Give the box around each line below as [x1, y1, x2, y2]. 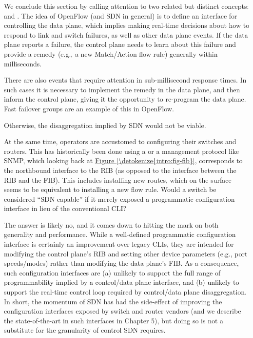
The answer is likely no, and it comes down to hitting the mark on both [4, 219, 219, 230]
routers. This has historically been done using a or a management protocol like [4, 146, 239, 156]
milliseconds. [4, 58, 42, 68]
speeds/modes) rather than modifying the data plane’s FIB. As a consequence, [4, 258, 239, 268]
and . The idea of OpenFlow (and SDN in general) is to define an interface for [4, 10, 237, 21]
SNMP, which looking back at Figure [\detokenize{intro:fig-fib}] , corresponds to [4, 155, 243, 166]
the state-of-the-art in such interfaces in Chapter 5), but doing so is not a [4, 315, 224, 325]
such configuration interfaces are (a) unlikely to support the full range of [4, 267, 221, 277]
